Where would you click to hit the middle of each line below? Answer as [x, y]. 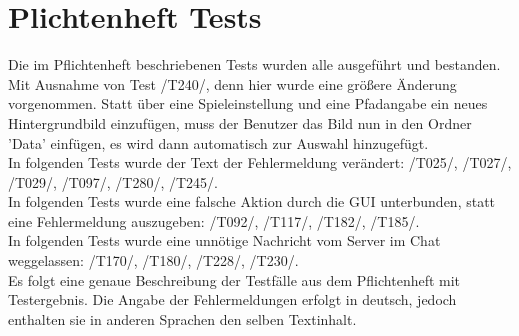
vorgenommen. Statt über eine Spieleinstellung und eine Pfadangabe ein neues [248, 103]
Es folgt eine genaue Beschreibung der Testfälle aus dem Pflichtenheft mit [234, 279]
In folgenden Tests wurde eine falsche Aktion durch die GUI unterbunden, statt [252, 201]
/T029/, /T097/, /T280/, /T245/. [113, 181]
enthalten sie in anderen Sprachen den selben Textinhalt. [182, 318]
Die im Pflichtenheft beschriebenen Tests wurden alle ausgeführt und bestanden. [254, 64]
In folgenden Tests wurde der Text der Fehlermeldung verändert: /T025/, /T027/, [260, 162]
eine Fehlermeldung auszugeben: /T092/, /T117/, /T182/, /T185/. [214, 220]
